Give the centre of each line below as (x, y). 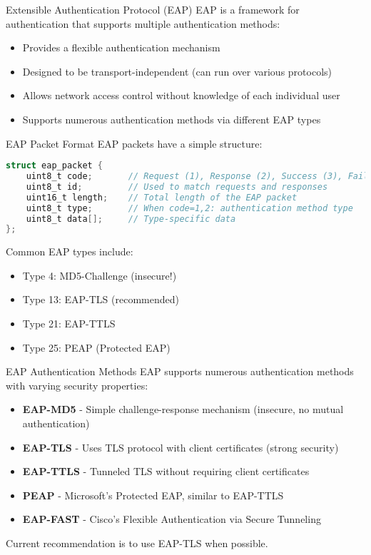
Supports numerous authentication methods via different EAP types (172, 119)
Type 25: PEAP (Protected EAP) (96, 347)
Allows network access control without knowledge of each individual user (181, 95)
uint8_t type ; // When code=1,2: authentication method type (189, 208)
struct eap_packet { (55, 166)
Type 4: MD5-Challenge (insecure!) (100, 275)
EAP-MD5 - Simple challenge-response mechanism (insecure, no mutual (183, 409)
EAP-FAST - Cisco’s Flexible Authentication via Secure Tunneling (172, 519)
